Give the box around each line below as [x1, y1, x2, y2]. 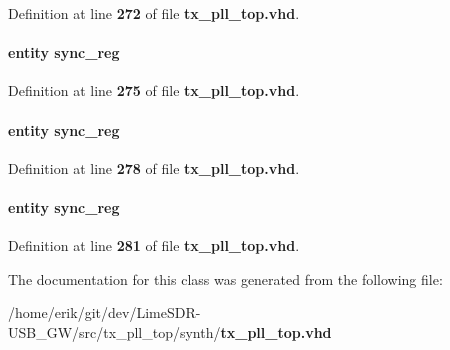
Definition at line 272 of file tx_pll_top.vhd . [8, 3, 300, 23]
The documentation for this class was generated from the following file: [8, 268, 443, 289]
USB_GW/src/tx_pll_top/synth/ [8, 321, 221, 342]
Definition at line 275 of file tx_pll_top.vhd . [8, 80, 300, 101]
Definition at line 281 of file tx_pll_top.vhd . [8, 235, 300, 256]
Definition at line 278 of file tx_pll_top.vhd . [8, 157, 300, 178]
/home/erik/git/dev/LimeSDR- [8, 302, 201, 323]
